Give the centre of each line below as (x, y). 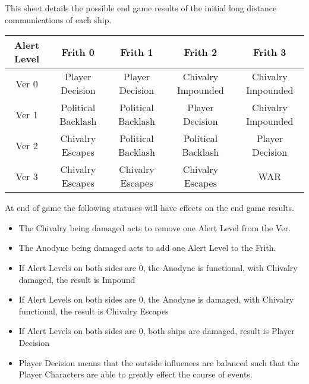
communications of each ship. (58, 19)
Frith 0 (78, 52)
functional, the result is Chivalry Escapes (94, 311)
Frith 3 (270, 52)
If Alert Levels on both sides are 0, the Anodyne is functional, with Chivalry (158, 267)
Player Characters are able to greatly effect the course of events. (135, 374)
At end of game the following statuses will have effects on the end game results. (149, 208)
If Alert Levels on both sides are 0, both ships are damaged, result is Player (157, 331)
